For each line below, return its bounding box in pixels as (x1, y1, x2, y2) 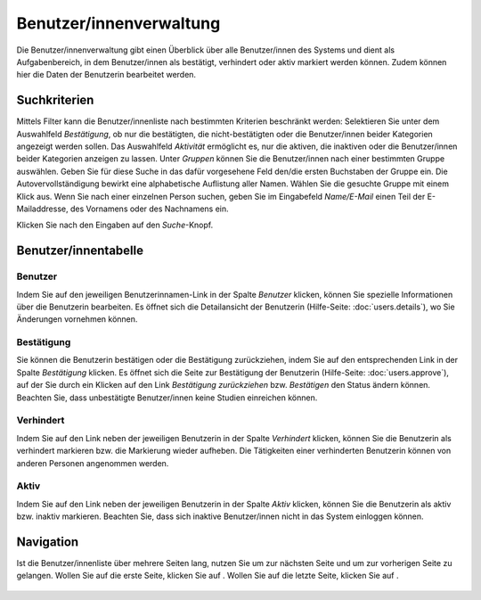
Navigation (16, 534, 79, 549)
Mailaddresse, (16, 203, 69, 214)
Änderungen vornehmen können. (16, 314, 138, 325)
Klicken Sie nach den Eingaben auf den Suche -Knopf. (16, 219, 214, 231)
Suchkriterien (16, 93, 94, 108)
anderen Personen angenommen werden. (16, 457, 169, 468)
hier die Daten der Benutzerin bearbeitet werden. (16, 70, 196, 80)
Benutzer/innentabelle (16, 243, 144, 259)
